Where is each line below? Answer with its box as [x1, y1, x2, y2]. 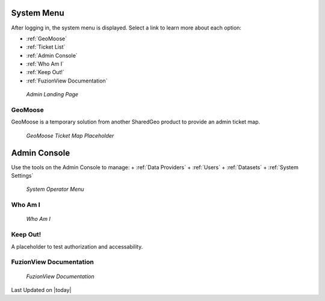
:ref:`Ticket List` [26, 43, 66, 51]
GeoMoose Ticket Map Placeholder [26, 132, 114, 139]
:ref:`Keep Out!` [26, 69, 64, 76]
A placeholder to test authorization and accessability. [11, 243, 143, 250]
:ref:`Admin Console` [26, 52, 78, 59]
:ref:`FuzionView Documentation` [26, 77, 108, 84]
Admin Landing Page [26, 91, 78, 98]
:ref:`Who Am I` [26, 60, 64, 67]
